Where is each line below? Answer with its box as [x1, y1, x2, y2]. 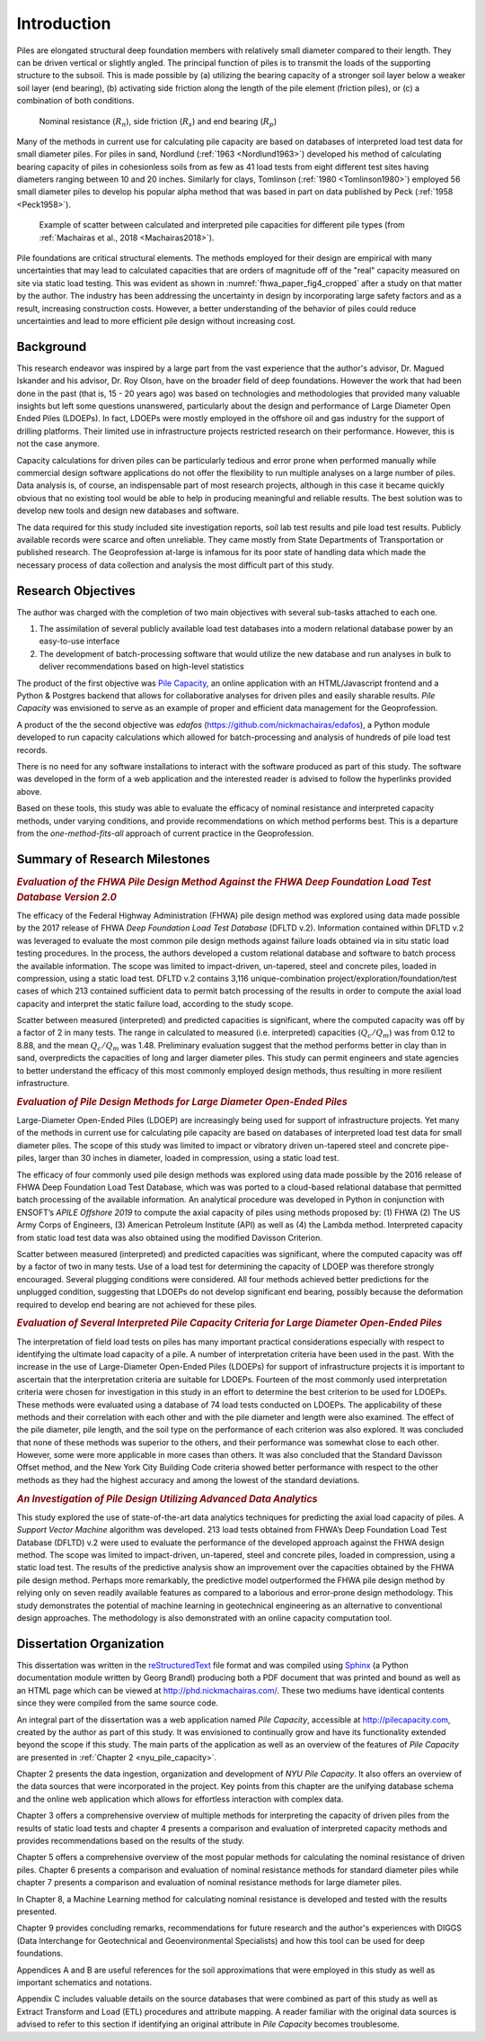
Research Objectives [16, 583, 136, 598]
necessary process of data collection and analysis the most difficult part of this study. [16, 559, 334, 571]
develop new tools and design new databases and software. [16, 505, 240, 517]
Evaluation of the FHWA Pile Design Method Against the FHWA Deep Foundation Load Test [16, 876, 431, 888]
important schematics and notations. [16, 1976, 153, 1988]
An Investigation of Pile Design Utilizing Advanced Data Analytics [16, 1492, 318, 1505]
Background [16, 338, 87, 355]
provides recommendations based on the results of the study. [16, 1836, 245, 1847]
